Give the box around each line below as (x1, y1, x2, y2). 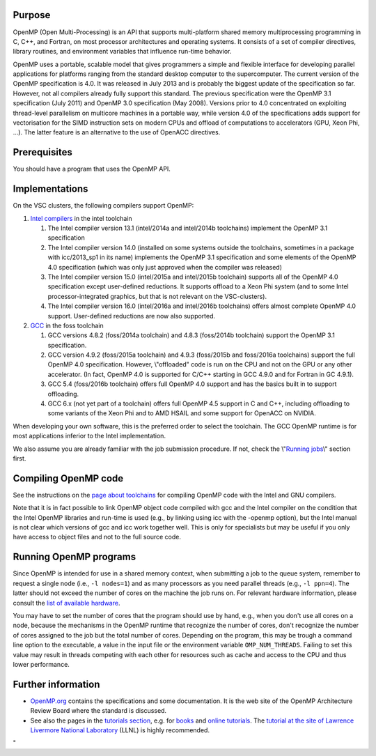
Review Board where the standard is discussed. (30, 707, 167, 715)
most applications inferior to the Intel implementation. (13, 432, 166, 440)
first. (13, 454, 26, 463)
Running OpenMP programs (13, 551, 136, 563)
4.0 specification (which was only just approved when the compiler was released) (47, 263, 282, 271)
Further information (13, 678, 100, 690)
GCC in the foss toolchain (30, 321, 104, 330)
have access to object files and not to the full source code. (13, 533, 181, 541)
